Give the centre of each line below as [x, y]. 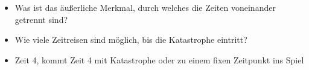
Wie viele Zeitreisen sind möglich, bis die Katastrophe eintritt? [131, 40]
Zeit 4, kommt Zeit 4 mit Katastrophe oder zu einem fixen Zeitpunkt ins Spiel [159, 59]
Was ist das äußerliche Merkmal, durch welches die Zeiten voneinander [145, 7]
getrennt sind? [41, 19]
